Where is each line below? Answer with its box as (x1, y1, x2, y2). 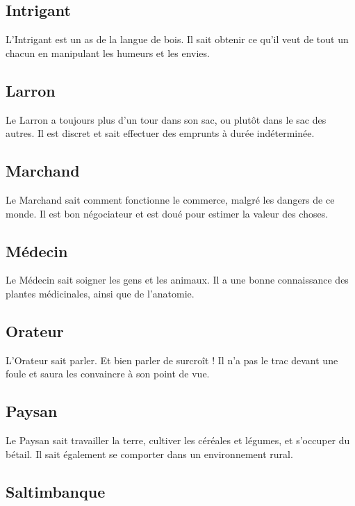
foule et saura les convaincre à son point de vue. (6, 366, 210, 381)
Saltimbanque (6, 480, 106, 502)
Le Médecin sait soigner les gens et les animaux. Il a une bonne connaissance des (6, 272, 349, 287)
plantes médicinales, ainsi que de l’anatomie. (6, 286, 195, 300)
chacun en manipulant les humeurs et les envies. (6, 45, 210, 60)
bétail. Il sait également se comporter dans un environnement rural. (6, 446, 293, 461)
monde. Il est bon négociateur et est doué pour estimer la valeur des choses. (6, 206, 329, 220)
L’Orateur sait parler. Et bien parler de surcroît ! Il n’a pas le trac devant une (6, 352, 338, 367)
